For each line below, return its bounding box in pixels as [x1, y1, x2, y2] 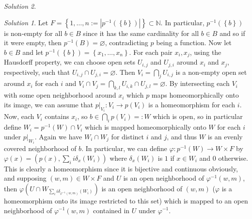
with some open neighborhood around [4, 90, 116, 100]
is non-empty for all [4, 28, 63, 38]
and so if [220, 28, 245, 38]
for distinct [111, 131, 144, 141]
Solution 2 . [4, 1, 36, 11]
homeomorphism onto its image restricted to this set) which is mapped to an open [4, 195, 248, 205]
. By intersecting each [165, 78, 230, 88]
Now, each [4, 111, 34, 121]
